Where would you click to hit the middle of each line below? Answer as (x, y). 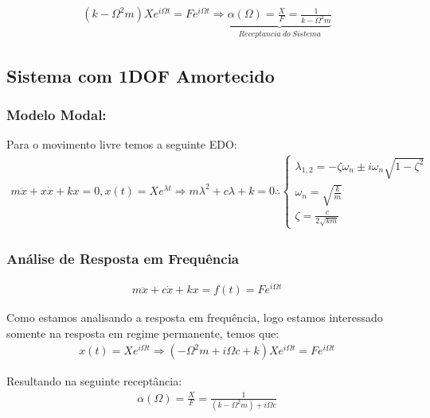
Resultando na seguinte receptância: (94, 381)
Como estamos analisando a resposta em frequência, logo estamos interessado (195, 317)
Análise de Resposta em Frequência (123, 258)
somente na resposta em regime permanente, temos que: (143, 333)
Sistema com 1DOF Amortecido (141, 75)
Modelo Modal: (57, 115)
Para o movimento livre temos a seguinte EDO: (122, 144)
